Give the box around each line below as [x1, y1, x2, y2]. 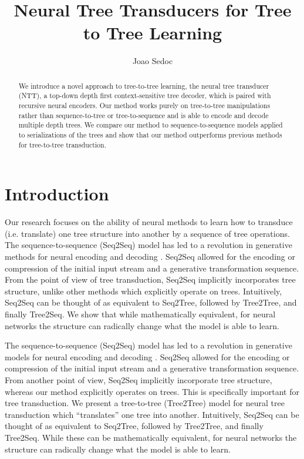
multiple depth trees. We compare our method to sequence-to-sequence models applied [18, 120, 283, 130]
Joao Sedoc [132, 55, 173, 67]
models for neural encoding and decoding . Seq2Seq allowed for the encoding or [5, 350, 290, 363]
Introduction [5, 182, 109, 206]
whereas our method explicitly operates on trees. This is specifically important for [5, 385, 299, 397]
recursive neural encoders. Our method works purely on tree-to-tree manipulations [18, 100, 271, 110]
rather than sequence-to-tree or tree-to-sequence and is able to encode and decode [18, 110, 269, 120]
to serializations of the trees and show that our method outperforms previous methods [18, 129, 282, 139]
